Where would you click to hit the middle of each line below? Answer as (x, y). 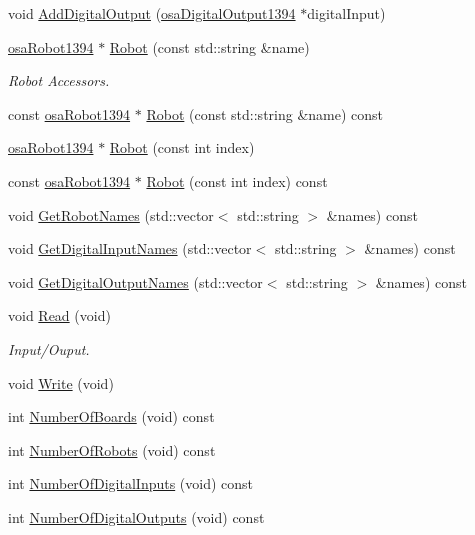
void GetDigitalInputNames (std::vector (130, 248)
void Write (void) (61, 382)
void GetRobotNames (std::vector (111, 214)
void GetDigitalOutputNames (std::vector (135, 281)
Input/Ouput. (49, 348)
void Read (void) (59, 315)
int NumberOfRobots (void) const (112, 449)
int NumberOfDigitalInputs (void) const (131, 483)
